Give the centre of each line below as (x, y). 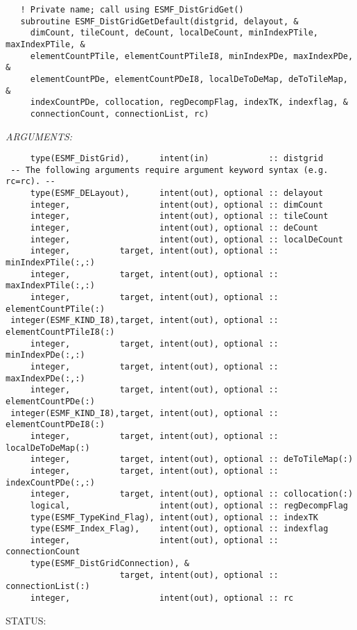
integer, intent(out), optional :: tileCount (179, 216)
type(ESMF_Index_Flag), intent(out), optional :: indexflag (179, 529)
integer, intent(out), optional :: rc (162, 598)
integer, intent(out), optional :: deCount (174, 228)
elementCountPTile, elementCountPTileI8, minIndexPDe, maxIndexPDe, (192, 56)
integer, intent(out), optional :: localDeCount (186, 239)
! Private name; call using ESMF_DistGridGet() (132, 10)
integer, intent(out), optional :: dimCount (177, 205)
